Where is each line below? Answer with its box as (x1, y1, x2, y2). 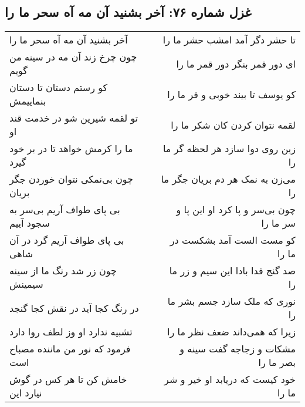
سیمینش (9, 277, 43, 291)
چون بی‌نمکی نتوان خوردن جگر (9, 172, 133, 186)
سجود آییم (9, 216, 50, 230)
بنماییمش (9, 94, 46, 108)
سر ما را (261, 216, 296, 230)
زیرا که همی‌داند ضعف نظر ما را (167, 325, 296, 339)
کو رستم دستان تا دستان (9, 80, 108, 95)
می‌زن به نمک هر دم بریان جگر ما (161, 172, 296, 186)
